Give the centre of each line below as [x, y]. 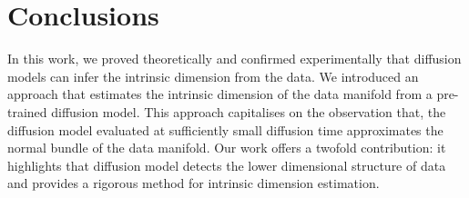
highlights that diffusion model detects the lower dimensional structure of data [227, 165]
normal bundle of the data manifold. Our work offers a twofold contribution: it [227, 148]
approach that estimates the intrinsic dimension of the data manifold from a [220, 94]
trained [27, 111]
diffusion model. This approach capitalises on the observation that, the [249, 111]
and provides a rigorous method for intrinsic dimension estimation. [194, 183]
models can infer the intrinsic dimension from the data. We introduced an [213, 76]
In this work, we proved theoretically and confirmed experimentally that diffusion [234, 59]
